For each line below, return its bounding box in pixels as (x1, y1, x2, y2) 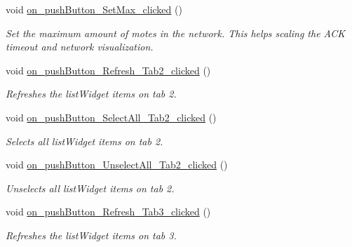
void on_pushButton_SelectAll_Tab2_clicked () (6, 109, 217, 124)
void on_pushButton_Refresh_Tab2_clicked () (6, 62, 211, 77)
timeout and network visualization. (6, 39, 154, 54)
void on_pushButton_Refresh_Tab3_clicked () (6, 204, 211, 219)
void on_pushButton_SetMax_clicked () (6, 2, 182, 16)
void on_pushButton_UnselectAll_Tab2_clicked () (6, 157, 228, 172)
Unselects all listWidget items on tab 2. (6, 180, 175, 195)
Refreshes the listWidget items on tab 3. (6, 227, 177, 242)
